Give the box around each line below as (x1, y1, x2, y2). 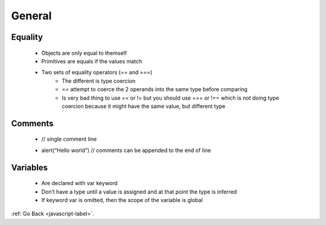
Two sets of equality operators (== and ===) (41, 69, 153, 76)
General (11, 9, 52, 22)
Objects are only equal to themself (41, 49, 127, 57)
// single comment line (41, 136, 97, 143)
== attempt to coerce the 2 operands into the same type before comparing (62, 86, 248, 93)
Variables (11, 162, 48, 173)
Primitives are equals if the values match (41, 57, 142, 65)
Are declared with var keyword (41, 180, 118, 187)
